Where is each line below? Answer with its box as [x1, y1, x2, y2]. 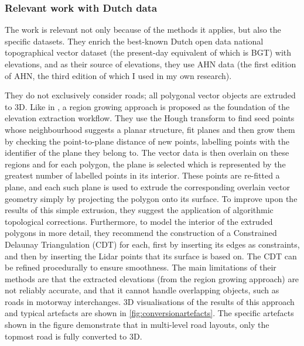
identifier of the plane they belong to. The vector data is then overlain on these [5, 146, 289, 159]
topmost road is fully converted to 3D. [5, 330, 142, 342]
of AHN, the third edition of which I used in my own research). [5, 69, 232, 81]
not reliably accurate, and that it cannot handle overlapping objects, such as [5, 284, 279, 296]
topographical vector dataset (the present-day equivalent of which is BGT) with [5, 46, 292, 59]
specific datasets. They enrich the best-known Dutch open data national [5, 35, 264, 47]
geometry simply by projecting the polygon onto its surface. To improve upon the [5, 192, 298, 204]
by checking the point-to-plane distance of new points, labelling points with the [5, 135, 289, 147]
